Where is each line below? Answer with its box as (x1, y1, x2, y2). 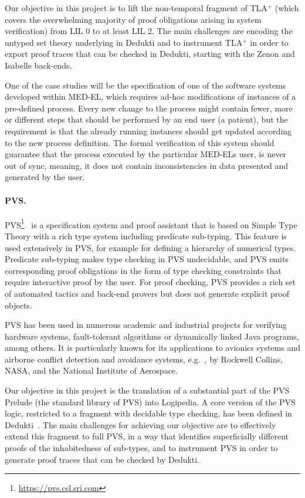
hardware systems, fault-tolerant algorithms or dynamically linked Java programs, (5, 330, 299, 342)
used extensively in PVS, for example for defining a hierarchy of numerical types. (5, 241, 296, 253)
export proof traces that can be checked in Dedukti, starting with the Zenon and (5, 48, 295, 60)
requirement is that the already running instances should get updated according (5, 124, 292, 137)
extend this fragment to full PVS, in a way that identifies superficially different (5, 430, 289, 442)
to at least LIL (92, 25, 145, 37)
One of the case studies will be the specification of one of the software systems (5, 79, 286, 91)
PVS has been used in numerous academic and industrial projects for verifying (5, 319, 287, 331)
